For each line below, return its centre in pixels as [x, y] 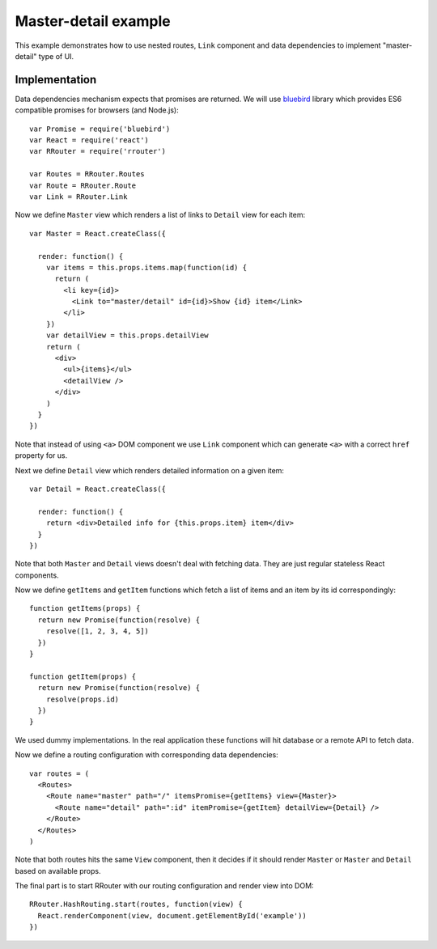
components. [37, 575]
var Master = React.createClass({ [98, 233]
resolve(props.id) [83, 699]
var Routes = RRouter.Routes [87, 174]
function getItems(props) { [85, 608]
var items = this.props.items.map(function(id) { [146, 267]
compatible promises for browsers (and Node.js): [97, 110]
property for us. [41, 455]
